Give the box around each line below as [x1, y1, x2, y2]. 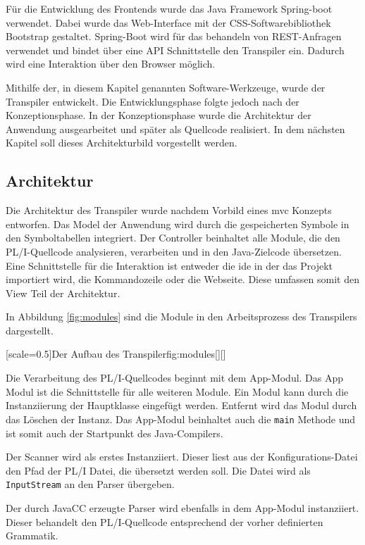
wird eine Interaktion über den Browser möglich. [6, 56, 216, 71]
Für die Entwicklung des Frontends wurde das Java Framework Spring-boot [6, 1, 333, 15]
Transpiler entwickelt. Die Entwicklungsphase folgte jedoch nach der [6, 94, 299, 108]
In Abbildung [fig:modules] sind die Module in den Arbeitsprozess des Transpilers [6, 309, 357, 324]
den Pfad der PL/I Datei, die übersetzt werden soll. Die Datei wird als [6, 463, 311, 477]
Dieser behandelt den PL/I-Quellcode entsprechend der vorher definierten [6, 514, 323, 529]
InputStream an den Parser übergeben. [6, 477, 175, 491]
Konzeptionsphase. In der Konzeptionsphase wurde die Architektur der [6, 108, 311, 123]
